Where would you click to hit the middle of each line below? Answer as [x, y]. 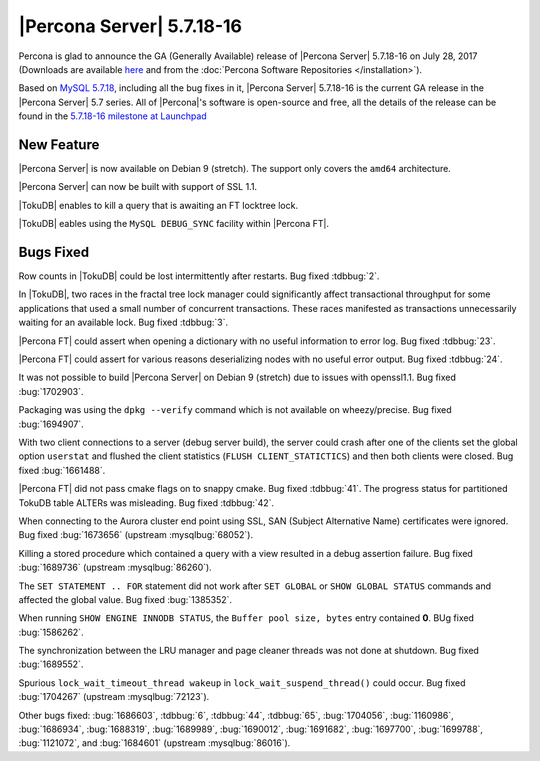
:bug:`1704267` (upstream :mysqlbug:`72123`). [114, 697]
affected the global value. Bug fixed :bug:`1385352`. [125, 599]
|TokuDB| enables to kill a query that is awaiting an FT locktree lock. [158, 205]
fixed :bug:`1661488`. [62, 470]
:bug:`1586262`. [51, 632]
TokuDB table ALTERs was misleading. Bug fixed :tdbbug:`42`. [146, 502]
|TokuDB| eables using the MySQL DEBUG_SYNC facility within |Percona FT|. [174, 224]
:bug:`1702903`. [51, 391]
